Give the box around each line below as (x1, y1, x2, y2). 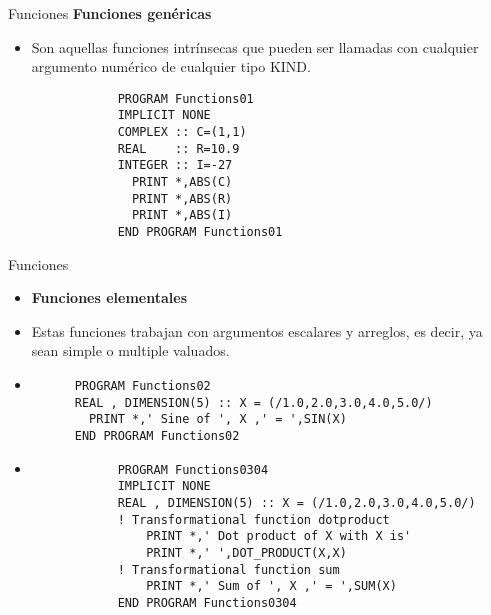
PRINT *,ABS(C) (132, 175, 233, 190)
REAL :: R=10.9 (117, 141, 240, 156)
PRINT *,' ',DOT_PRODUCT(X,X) (146, 545, 347, 560)
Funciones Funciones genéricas (8, 3, 212, 23)
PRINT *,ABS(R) (132, 191, 233, 206)
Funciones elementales (31, 287, 187, 308)
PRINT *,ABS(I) (132, 208, 233, 223)
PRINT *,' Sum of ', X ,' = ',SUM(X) (146, 579, 397, 594)
